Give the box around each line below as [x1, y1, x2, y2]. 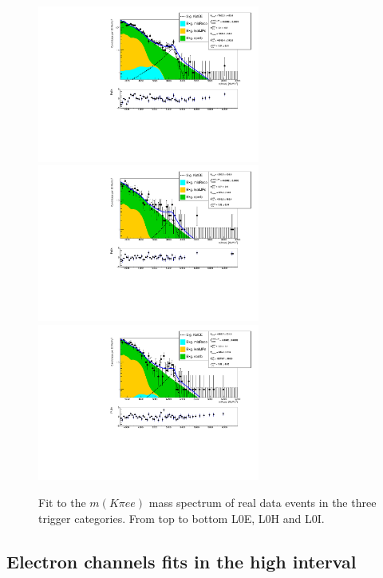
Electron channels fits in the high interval [6, 548, 357, 573]
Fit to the [38, 494, 86, 511]
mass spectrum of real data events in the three [148, 494, 377, 511]
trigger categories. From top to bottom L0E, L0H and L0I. [38, 509, 325, 526]
